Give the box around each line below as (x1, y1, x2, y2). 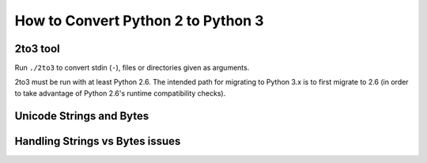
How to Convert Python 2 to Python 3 (14, 12, 264, 29)
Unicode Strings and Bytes (14, 109, 149, 123)
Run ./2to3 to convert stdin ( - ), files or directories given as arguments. (14, 63, 250, 73)
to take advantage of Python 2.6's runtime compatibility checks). (14, 88, 226, 98)
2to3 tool (14, 42, 61, 55)
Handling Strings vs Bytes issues (14, 135, 181, 148)
